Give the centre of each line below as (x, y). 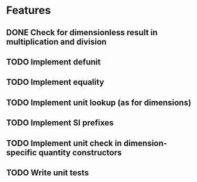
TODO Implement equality (55, 82)
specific (22, 152)
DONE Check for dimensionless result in (82, 33)
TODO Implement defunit (54, 62)
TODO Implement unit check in (64, 143)
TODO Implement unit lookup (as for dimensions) (99, 102)
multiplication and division (57, 41)
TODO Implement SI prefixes (60, 123)
